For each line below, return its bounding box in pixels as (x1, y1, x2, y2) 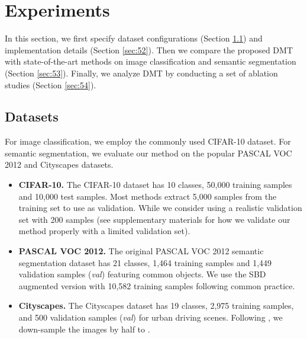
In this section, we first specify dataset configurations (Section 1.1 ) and (5, 32, 263, 44)
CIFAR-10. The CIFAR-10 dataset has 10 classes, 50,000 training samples (18, 178, 292, 191)
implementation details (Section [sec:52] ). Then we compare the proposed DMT (5, 43, 293, 56)
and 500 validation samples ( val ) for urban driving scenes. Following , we (18, 311, 283, 324)
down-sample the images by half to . (18, 322, 150, 335)
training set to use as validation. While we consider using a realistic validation (18, 202, 302, 214)
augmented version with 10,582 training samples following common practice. (18, 279, 295, 292)
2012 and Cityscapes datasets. (5, 158, 114, 171)
